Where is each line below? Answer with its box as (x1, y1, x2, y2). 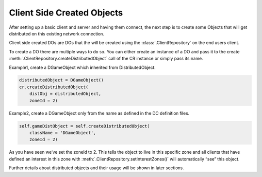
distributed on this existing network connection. (9, 31, 104, 36)
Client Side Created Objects (9, 7, 123, 18)
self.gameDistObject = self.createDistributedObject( (19, 123, 150, 129)
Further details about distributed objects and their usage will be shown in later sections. (9, 165, 184, 171)
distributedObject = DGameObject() (19, 78, 104, 83)
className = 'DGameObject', (29, 130, 97, 136)
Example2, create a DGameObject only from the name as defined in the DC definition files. (9, 110, 190, 116)
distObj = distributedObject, (29, 91, 101, 97)
